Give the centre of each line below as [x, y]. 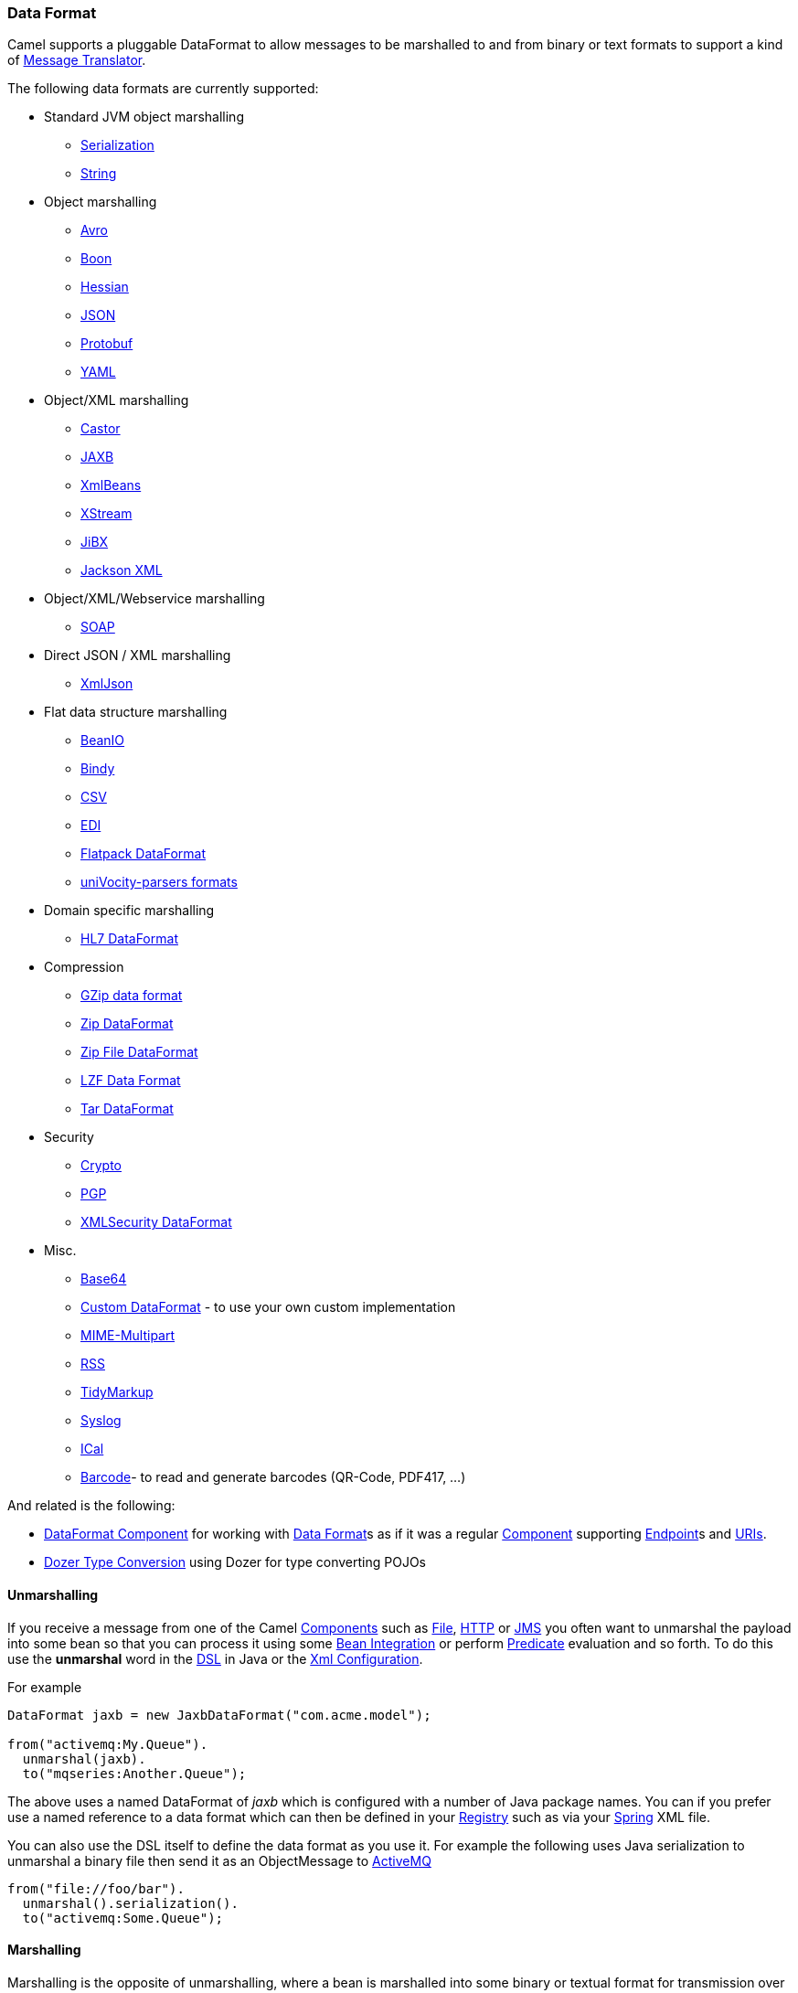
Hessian [105, 287]
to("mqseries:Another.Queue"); [134, 1773]
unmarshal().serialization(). [130, 1903]
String [99, 174]
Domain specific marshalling [129, 911]
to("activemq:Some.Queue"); [123, 1918]
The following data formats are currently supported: [163, 89]
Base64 [104, 1279]
